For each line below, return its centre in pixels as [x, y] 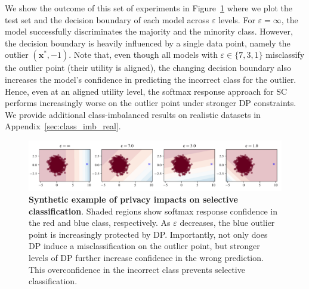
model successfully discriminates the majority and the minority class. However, [149, 31]
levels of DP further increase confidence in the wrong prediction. [146, 257]
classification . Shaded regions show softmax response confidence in [153, 211]
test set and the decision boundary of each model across [107, 19]
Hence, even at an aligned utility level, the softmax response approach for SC [146, 91]
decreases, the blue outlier [227, 223]
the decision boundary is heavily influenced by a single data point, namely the [148, 43]
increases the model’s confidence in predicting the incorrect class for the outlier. [151, 79]
